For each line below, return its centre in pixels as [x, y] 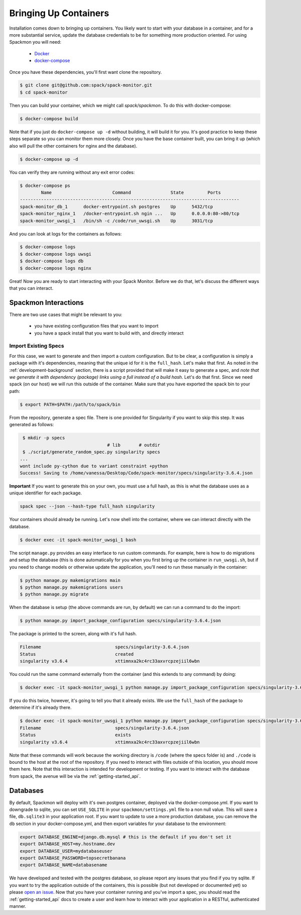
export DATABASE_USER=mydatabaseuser [66, 851]
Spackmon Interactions [46, 302]
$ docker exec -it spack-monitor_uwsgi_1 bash [78, 540]
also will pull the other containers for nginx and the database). [73, 146]
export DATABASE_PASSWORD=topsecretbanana [73, 858]
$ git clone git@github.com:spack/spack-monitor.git [86, 85]
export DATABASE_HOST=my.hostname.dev [67, 844]
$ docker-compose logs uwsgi [56, 254]
